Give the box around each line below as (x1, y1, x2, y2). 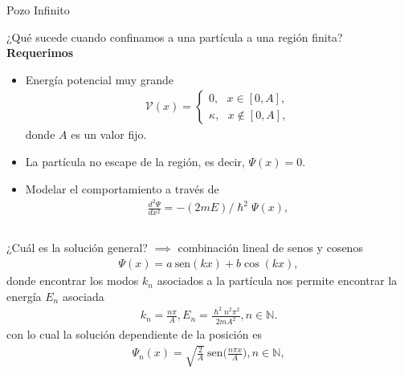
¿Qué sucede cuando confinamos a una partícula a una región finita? (6, 28, 343, 45)
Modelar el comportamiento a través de (25, 180, 219, 197)
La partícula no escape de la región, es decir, (25, 153, 245, 169)
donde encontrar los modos (6, 272, 139, 289)
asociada (62, 287, 104, 304)
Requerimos (6, 44, 74, 61)
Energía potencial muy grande (25, 71, 174, 87)
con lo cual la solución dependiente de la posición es (6, 326, 262, 343)
